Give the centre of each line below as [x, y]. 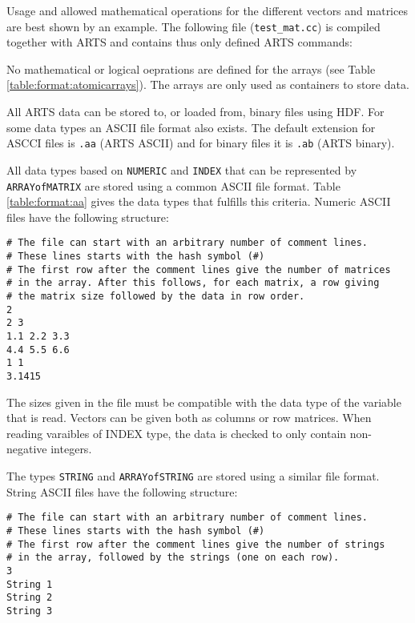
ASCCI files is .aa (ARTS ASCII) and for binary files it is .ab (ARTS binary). [201, 143]
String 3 [30, 611]
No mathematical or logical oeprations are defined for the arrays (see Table [191, 68]
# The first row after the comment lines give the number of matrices [199, 269]
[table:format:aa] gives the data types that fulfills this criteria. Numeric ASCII [199, 201]
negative [27, 449]
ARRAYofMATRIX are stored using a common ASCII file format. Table [173, 185]
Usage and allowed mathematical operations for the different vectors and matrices [207, 10]
